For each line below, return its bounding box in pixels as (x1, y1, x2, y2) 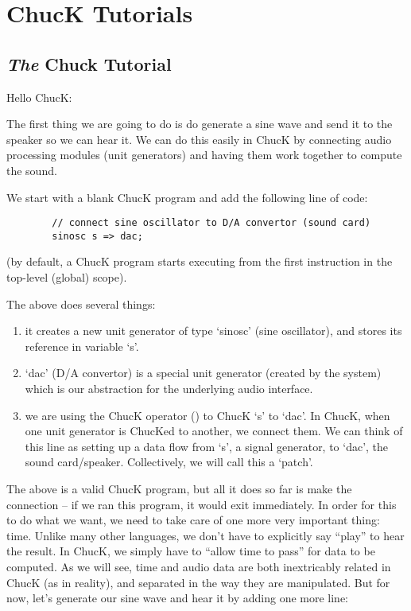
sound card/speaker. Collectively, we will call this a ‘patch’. (25, 453, 313, 470)
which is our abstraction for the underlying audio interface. (25, 380, 313, 397)
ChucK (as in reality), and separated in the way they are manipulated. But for (6, 574, 390, 590)
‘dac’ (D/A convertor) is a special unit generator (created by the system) (25, 364, 382, 381)
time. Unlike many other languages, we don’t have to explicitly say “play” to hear (6, 527, 405, 543)
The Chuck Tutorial (6, 51, 172, 76)
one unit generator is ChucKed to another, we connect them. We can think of (25, 422, 403, 439)
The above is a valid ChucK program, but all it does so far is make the (6, 480, 352, 496)
